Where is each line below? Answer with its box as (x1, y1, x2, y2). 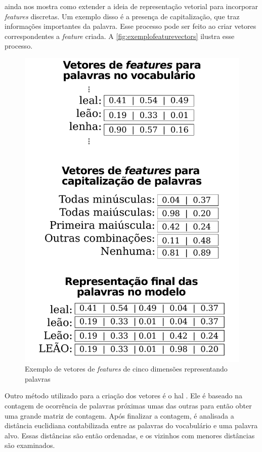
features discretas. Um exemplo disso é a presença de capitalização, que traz (5, 11, 240, 21)
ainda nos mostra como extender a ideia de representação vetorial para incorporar (5, 1, 258, 11)
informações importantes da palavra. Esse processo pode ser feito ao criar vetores (5, 21, 256, 31)
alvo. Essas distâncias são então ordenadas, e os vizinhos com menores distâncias (5, 430, 255, 440)
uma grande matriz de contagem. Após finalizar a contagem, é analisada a (5, 410, 234, 421)
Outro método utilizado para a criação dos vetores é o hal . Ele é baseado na (5, 390, 242, 401)
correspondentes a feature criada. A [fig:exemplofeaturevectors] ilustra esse (5, 30, 235, 41)
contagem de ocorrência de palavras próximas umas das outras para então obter (5, 400, 252, 411)
